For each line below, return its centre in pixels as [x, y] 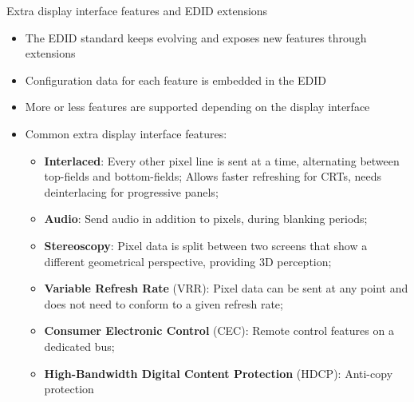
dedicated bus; [79, 346]
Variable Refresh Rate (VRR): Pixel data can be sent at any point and [226, 288]
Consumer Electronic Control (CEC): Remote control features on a [219, 330]
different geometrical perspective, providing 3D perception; [188, 261]
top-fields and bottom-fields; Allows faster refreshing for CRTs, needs [213, 176]
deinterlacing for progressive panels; [131, 191]
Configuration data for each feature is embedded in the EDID [176, 80]
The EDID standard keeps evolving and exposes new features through [196, 37]
